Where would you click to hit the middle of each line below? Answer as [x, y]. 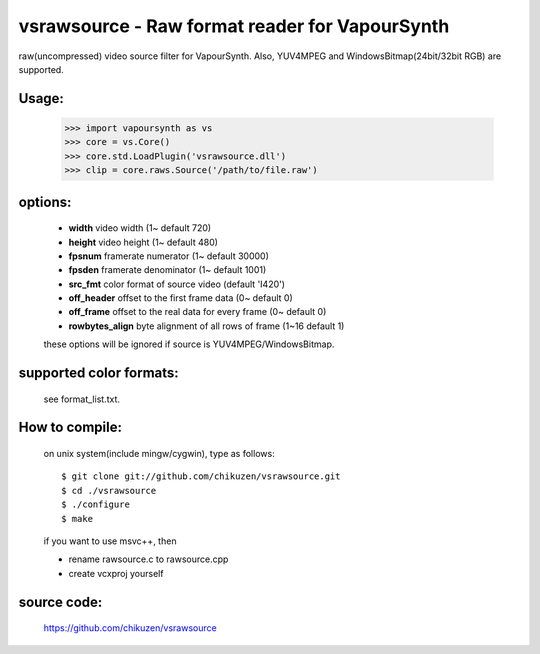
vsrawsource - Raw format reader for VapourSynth [234, 26]
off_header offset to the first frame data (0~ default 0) [181, 298]
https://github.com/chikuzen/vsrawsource [130, 628]
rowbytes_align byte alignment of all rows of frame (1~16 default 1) [206, 326]
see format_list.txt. [81, 399]
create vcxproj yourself [116, 573]
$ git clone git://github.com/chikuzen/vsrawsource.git [201, 476]
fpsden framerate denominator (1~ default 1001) [167, 270]
